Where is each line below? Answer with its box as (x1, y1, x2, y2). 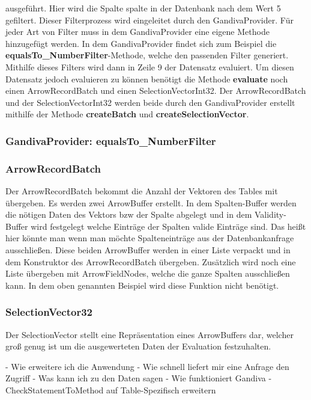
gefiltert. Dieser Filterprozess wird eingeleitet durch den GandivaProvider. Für (5, 13, 294, 26)
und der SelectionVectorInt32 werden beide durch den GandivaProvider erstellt (5, 96, 295, 108)
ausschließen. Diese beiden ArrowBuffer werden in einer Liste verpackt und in (5, 243, 291, 256)
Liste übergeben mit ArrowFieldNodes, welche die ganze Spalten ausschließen (5, 267, 290, 280)
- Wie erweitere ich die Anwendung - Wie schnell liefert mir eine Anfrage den (5, 360, 289, 372)
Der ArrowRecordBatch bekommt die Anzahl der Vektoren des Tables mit (5, 185, 278, 197)
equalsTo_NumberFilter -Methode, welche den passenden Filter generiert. (5, 49, 289, 61)
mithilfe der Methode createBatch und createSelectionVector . (5, 108, 249, 120)
